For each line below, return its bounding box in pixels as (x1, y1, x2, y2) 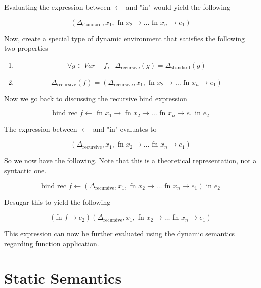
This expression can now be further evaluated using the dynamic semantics (4, 228, 235, 239)
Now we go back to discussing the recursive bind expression (4, 93, 187, 103)
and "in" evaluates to (93, 123, 157, 134)
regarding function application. (4, 238, 99, 248)
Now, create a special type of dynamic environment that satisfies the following (4, 33, 245, 43)
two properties (4, 43, 48, 53)
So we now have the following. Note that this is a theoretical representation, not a (4, 155, 257, 166)
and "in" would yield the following (126, 2, 230, 12)
